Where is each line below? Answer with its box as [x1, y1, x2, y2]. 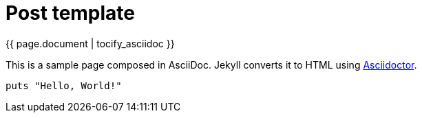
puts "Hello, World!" [6, 80, 122, 91]
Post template [6, 1, 136, 25]
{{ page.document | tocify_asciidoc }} [6, 37, 175, 49]
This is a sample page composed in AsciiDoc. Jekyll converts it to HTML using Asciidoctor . [6, 58, 417, 71]
